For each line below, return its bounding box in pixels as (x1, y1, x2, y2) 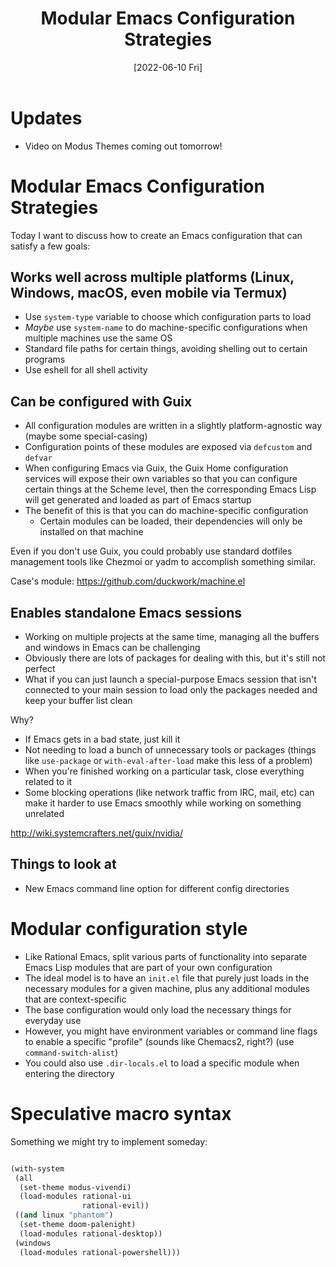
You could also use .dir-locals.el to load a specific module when (24, 1057, 300, 1069)
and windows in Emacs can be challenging (24, 642, 201, 654)
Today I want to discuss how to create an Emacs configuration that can (10, 229, 303, 241)
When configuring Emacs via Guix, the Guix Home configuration (24, 462, 289, 474)
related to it (24, 776, 73, 788)
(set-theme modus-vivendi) (19, 1182, 132, 1192)
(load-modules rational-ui (19, 1192, 132, 1202)
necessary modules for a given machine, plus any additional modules (24, 982, 311, 994)
